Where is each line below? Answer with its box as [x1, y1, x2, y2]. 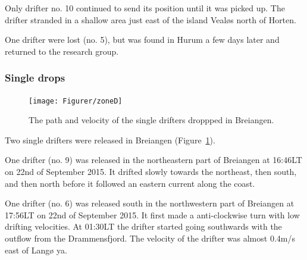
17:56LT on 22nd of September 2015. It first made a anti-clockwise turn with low [5, 208, 300, 221]
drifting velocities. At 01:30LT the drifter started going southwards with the [5, 220, 282, 233]
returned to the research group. [5, 45, 119, 57]
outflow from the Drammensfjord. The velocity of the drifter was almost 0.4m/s [5, 232, 295, 244]
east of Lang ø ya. [5, 243, 67, 256]
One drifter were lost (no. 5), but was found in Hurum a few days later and [5, 33, 280, 46]
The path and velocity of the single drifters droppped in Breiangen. [29, 114, 274, 126]
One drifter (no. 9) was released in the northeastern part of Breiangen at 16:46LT [5, 154, 302, 166]
